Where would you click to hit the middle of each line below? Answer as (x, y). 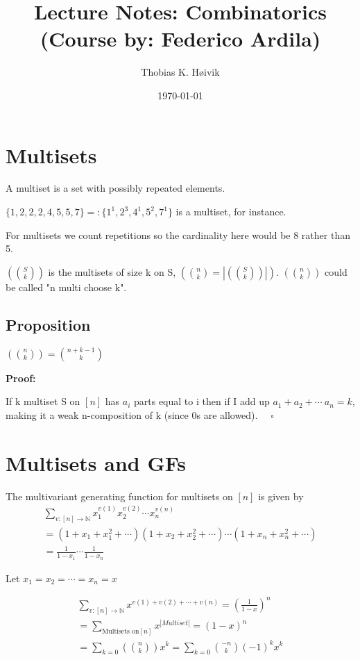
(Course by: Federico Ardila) (180, 39)
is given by (281, 496)
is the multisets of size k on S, (112, 271)
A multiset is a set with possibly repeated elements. (115, 188)
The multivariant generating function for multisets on (119, 496)
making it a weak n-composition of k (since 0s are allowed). (132, 414)
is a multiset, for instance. (231, 212)
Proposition (48, 324)
